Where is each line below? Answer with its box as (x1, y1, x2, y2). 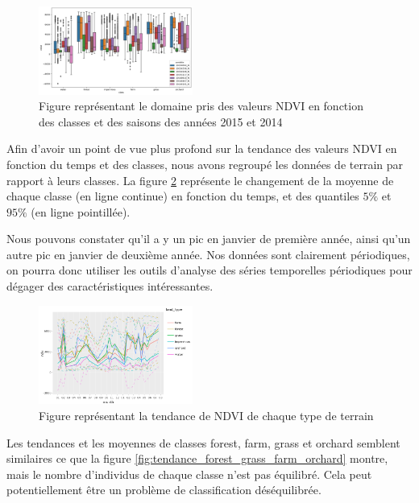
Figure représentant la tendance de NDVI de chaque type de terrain (39, 406, 374, 423)
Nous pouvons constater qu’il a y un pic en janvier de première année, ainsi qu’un (6, 230, 411, 247)
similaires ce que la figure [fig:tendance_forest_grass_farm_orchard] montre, (6, 450, 388, 467)
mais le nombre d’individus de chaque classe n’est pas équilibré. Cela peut (6, 465, 372, 482)
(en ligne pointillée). (31, 203, 131, 220)
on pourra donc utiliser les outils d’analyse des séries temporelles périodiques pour (6, 262, 413, 278)
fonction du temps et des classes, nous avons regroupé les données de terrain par (6, 155, 404, 172)
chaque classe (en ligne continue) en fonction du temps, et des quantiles (6, 188, 359, 204)
